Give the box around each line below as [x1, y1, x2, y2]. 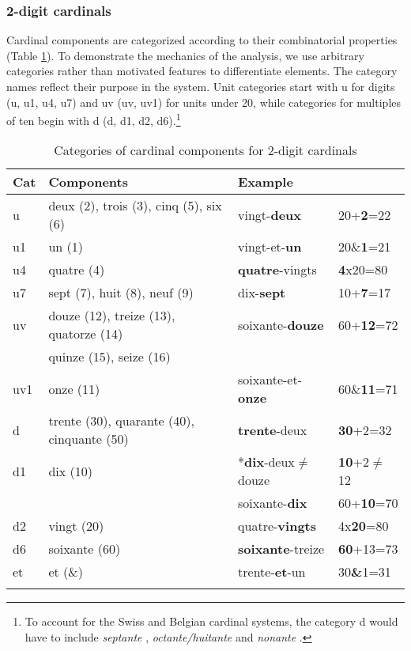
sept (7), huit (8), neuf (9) [48, 283, 194, 302]
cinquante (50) [48, 430, 129, 449]
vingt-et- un [238, 237, 302, 256]
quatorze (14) [48, 324, 123, 343]
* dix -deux [238, 452, 295, 471]
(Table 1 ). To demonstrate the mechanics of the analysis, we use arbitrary [6, 47, 364, 63]
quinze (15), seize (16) [48, 347, 171, 366]
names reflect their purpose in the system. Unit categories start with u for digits [6, 78, 395, 94]
